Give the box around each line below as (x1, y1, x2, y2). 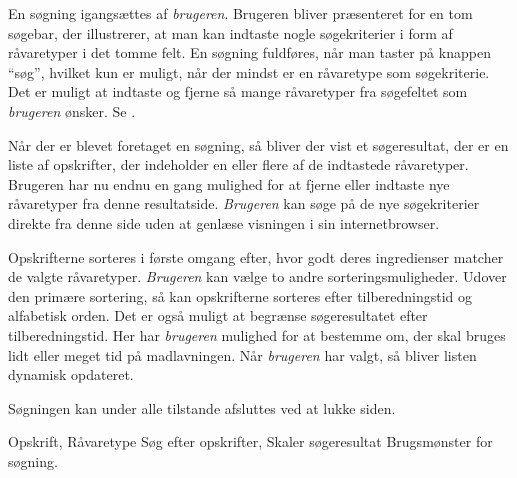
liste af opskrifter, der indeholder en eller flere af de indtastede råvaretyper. (8, 154, 469, 175)
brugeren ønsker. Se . (8, 100, 136, 121)
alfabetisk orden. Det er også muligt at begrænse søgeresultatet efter (8, 305, 428, 326)
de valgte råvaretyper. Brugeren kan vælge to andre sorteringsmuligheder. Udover (8, 266, 507, 287)
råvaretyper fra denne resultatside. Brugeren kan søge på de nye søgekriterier (8, 193, 480, 214)
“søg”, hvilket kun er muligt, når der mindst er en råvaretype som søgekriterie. (8, 61, 490, 82)
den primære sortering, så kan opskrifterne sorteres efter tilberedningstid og (8, 285, 473, 306)
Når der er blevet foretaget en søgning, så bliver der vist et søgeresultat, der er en (8, 134, 509, 155)
